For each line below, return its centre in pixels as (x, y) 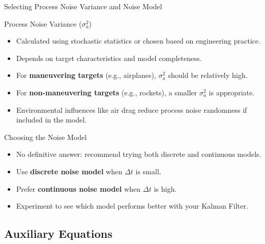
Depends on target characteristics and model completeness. (109, 58)
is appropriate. (232, 92)
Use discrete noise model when (69, 171)
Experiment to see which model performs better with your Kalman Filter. (132, 206)
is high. (165, 188)
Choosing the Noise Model (46, 137)
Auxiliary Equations (58, 233)
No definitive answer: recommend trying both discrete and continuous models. (139, 154)
